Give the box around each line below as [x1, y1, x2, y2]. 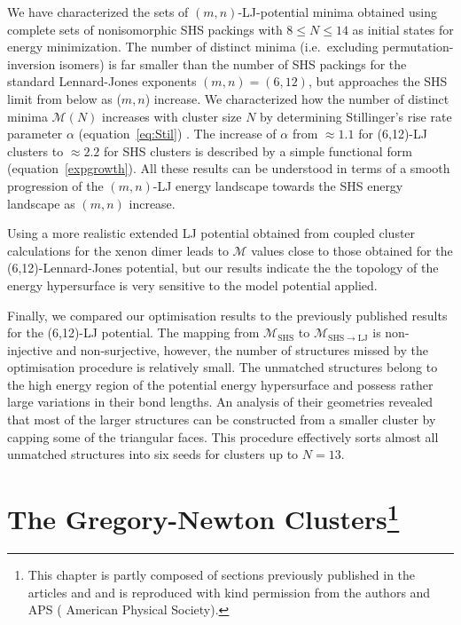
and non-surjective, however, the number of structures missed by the [56, 340, 429, 359]
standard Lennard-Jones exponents [7, 72, 197, 91]
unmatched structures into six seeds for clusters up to [7, 445, 299, 463]
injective [7, 340, 52, 359]
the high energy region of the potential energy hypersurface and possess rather [7, 375, 434, 393]
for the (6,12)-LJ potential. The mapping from [7, 323, 260, 342]
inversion [7, 54, 56, 73]
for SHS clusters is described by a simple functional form [103, 141, 412, 160]
